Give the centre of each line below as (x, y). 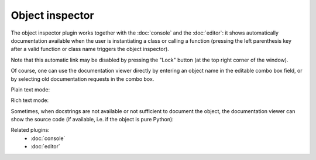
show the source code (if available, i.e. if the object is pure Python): (92, 120)
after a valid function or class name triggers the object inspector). (90, 49)
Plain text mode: (30, 89)
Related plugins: (30, 130)
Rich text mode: (30, 100)
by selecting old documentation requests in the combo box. (83, 79)
